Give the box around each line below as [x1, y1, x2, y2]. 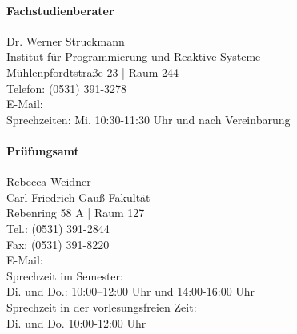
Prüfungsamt [6, 142, 79, 159]
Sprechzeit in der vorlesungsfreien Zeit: [6, 298, 197, 315]
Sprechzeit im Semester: [6, 267, 123, 284]
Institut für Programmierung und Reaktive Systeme [6, 48, 261, 65]
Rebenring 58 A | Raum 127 [6, 204, 145, 221]
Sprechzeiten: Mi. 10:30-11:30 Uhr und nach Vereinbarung [6, 111, 291, 127]
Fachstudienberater [6, 2, 114, 18]
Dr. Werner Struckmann [6, 32, 125, 49]
